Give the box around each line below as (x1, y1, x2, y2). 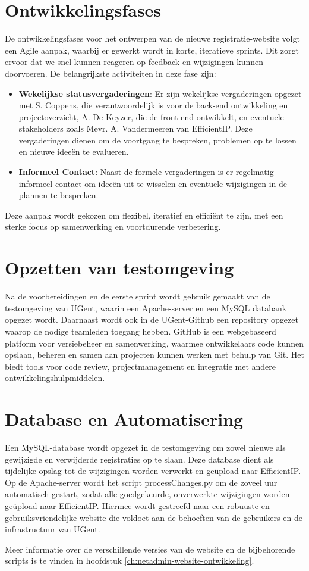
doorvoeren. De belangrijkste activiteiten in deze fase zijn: (5, 67, 216, 79)
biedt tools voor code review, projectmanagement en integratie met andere (5, 360, 276, 372)
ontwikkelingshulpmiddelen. (5, 372, 105, 384)
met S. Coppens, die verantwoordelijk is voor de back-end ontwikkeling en (18, 99, 288, 111)
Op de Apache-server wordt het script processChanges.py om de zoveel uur (5, 476, 278, 488)
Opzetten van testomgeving (5, 255, 234, 280)
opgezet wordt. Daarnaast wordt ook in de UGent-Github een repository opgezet (5, 313, 298, 326)
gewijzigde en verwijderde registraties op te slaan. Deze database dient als (5, 453, 274, 465)
